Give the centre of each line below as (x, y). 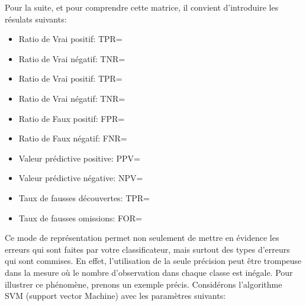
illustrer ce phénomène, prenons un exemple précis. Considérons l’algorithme (144, 284)
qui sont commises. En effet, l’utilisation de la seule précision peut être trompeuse (153, 261)
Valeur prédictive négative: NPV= (81, 178)
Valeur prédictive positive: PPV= (79, 158)
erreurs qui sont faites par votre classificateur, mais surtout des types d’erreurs (147, 249)
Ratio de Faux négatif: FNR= (73, 138)
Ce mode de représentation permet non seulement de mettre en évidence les (142, 238)
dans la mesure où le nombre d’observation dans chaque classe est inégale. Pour (149, 272)
